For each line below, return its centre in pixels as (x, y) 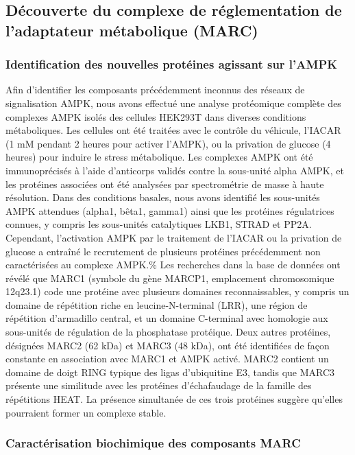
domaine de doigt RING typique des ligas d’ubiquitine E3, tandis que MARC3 (170, 372)
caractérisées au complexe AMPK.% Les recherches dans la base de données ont (173, 265)
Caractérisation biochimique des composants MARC (153, 443)
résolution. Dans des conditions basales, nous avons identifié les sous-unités (163, 197)
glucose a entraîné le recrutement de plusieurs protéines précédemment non (163, 251)
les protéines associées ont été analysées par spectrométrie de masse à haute (165, 184)
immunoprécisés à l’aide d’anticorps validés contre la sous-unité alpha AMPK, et (175, 170)
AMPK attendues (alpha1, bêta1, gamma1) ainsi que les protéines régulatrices (170, 210)
